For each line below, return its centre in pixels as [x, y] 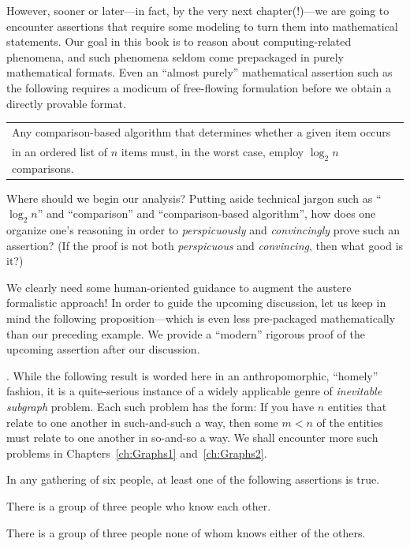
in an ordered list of [60, 151]
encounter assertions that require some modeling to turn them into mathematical [202, 26]
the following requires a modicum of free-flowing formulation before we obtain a [199, 87]
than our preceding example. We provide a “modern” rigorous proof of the [186, 333]
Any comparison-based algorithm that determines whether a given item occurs [201, 131]
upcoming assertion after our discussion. [103, 349]
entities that [357, 406]
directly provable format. [66, 103]
